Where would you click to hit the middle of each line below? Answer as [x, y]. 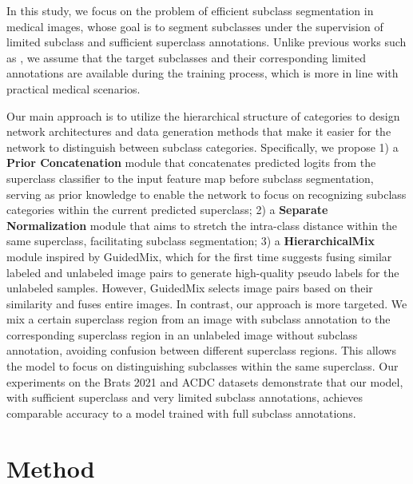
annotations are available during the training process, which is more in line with [203, 73]
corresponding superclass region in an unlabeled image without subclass [182, 334]
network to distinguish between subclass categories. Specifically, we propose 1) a [203, 147]
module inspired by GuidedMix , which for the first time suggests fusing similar [199, 256]
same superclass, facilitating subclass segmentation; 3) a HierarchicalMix [191, 241]
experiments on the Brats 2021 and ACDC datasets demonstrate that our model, [205, 381]
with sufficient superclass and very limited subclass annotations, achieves [185, 397]
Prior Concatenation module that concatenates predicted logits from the [191, 163]
